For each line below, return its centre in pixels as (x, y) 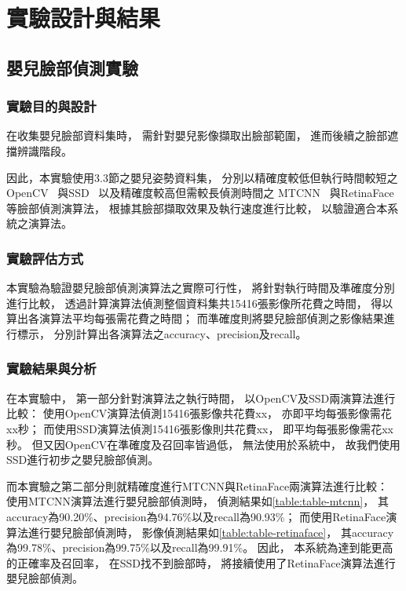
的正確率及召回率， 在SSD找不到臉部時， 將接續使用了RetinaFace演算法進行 (201, 562)
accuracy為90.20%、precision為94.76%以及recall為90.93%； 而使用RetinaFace (196, 516)
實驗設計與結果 (84, 18)
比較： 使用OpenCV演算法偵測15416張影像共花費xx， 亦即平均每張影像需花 (199, 413)
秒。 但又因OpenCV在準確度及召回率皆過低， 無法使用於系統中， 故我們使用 (203, 444)
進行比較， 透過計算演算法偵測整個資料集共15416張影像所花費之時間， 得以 (200, 303)
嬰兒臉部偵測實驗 (72, 67)
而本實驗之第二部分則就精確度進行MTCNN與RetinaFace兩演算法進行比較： (198, 485)
